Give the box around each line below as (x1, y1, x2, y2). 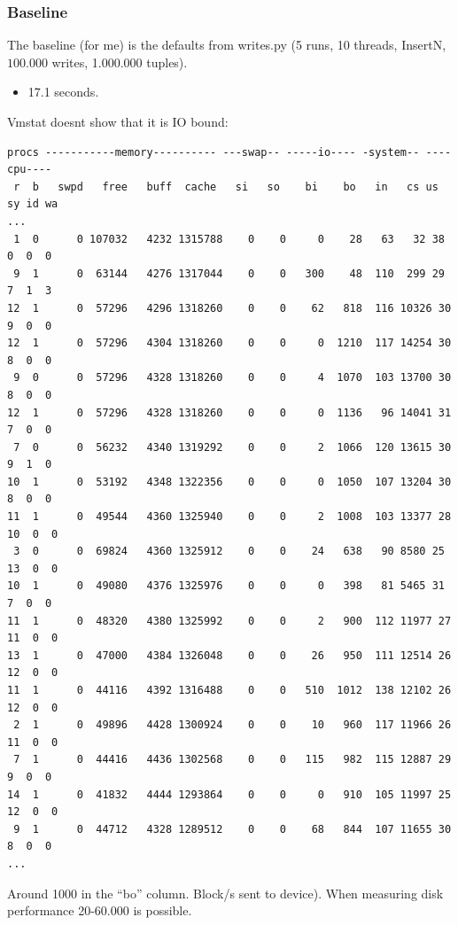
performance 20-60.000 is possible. (7, 901, 192, 920)
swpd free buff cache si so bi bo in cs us (58, 180, 439, 193)
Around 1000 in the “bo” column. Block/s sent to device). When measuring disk (7, 883, 444, 902)
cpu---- (7, 163, 52, 176)
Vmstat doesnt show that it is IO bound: (7, 113, 229, 130)
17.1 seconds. (27, 82, 99, 101)
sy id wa (7, 198, 58, 211)
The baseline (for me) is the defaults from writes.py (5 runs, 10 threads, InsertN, (7, 35, 446, 54)
